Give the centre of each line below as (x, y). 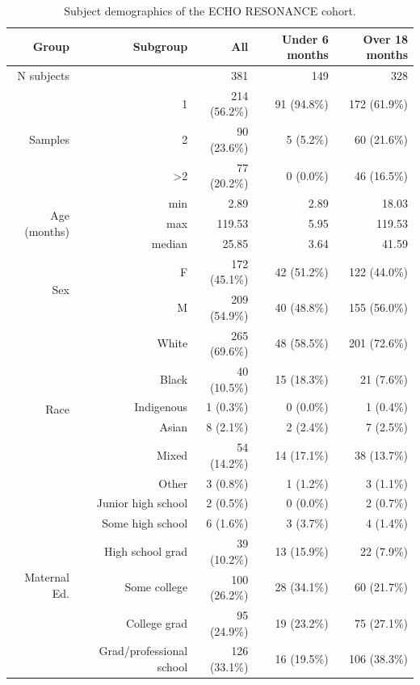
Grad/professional (143, 651)
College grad (157, 622)
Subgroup (160, 46)
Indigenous (161, 407)
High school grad (146, 551)
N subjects (43, 76)
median (170, 243)
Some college (156, 587)
